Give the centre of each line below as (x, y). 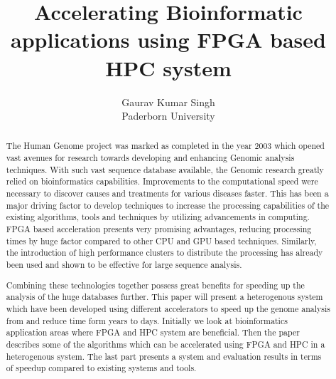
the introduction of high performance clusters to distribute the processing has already (164, 253)
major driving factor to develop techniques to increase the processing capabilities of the (168, 205)
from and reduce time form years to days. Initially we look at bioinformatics (147, 320)
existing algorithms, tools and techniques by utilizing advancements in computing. (158, 217)
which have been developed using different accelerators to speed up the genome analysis (168, 308)
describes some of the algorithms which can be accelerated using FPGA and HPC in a (166, 344)
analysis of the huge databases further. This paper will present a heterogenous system (164, 297)
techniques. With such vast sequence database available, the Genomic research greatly (165, 169)
